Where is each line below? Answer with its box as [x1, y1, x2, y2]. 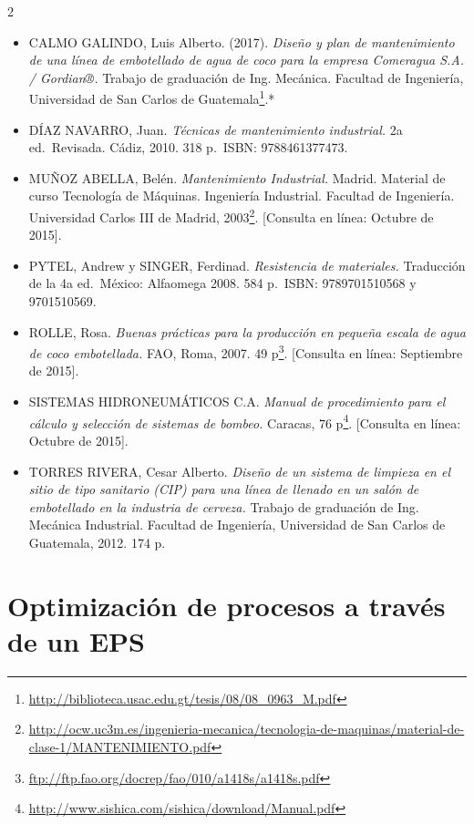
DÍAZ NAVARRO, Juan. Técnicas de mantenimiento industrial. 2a [28, 119, 403, 139]
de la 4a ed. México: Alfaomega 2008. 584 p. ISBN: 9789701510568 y [28, 273, 417, 293]
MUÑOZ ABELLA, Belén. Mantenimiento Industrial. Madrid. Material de [28, 168, 446, 187]
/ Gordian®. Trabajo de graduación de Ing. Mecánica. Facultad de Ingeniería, [28, 67, 464, 87]
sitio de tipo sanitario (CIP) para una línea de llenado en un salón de [28, 479, 419, 499]
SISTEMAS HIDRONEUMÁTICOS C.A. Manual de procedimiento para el [28, 392, 446, 411]
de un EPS [7, 622, 145, 659]
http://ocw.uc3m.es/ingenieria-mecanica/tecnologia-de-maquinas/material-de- [28, 719, 465, 738]
